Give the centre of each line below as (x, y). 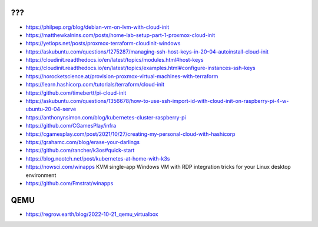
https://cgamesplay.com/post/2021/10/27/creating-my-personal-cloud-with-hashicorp (130, 134)
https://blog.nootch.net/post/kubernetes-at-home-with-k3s (98, 158)
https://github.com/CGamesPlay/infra (71, 126)
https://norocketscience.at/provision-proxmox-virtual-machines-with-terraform (122, 76)
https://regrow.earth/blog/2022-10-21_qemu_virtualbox (92, 214)
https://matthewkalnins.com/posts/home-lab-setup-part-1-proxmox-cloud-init (120, 35)
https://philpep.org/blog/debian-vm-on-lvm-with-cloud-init (97, 27)
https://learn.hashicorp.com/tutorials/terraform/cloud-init (95, 85)
